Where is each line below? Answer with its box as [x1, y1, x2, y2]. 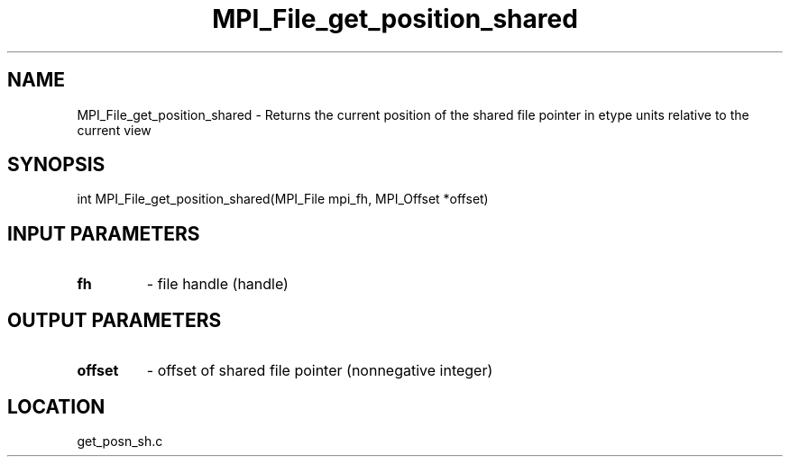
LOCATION [7, 395, 106, 418]
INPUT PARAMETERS [7, 222, 200, 245]
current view [77, 122, 152, 138]
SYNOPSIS [7, 153, 106, 177]
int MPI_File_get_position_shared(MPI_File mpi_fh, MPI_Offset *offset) [77, 191, 489, 207]
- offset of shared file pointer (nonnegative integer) [146, 361, 493, 380]
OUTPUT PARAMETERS [7, 308, 222, 332]
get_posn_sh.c [77, 432, 163, 449]
